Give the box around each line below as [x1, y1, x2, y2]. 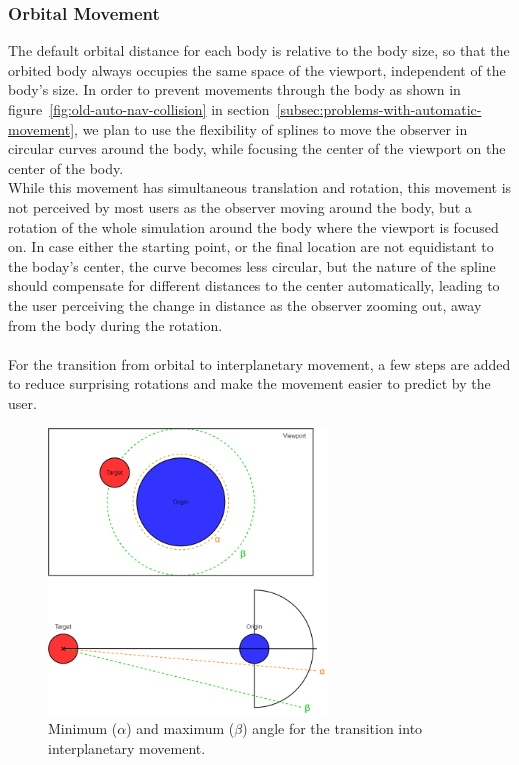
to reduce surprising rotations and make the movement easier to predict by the [8, 373, 491, 394]
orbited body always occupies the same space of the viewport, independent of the [8, 59, 506, 80]
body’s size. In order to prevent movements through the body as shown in [8, 79, 461, 100]
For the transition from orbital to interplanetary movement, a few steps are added [8, 353, 511, 374]
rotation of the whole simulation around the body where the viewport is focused [8, 216, 499, 237]
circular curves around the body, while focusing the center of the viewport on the [8, 138, 506, 159]
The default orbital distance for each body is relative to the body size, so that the [8, 40, 510, 61]
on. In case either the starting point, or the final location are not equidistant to [8, 236, 494, 257]
